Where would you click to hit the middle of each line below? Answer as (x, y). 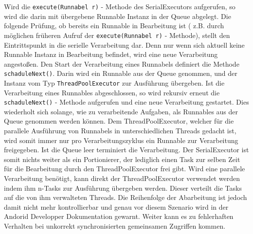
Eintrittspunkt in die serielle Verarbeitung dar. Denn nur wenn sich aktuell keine (124, 45)
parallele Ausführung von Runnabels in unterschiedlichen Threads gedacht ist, (120, 131)
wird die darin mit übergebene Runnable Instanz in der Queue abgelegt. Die (117, 16)
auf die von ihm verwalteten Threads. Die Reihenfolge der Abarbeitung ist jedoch (126, 197)
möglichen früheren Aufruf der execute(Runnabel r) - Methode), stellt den (117, 35)
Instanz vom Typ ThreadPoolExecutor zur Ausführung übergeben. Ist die (114, 82)
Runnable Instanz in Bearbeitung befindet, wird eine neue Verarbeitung (111, 54)
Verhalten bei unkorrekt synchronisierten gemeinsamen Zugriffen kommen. (115, 225)
